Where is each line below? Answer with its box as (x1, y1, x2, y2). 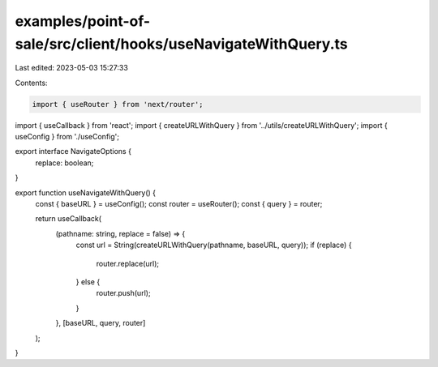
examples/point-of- (15, 12, 151, 30)
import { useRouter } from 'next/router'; (32, 100, 204, 109)
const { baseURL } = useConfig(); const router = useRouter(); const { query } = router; (35, 199, 323, 209)
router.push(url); (96, 288, 151, 298)
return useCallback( (35, 214, 101, 224)
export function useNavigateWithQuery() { (15, 187, 157, 198)
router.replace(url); (96, 258, 160, 268)
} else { (75, 277, 101, 287)
